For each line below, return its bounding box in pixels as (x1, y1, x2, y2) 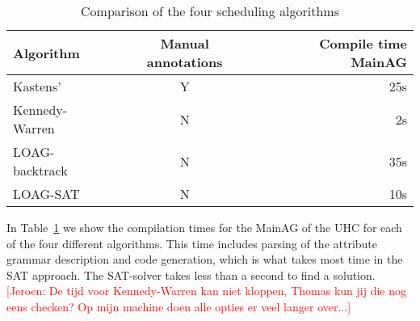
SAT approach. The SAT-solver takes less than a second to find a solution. (6, 266, 376, 283)
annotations (146, 53, 223, 71)
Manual (160, 34, 209, 53)
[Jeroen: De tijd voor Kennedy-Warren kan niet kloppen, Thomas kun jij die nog (6, 282, 406, 299)
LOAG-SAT (13, 184, 80, 203)
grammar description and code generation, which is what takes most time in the (6, 251, 403, 268)
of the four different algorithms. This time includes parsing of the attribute (6, 234, 378, 251)
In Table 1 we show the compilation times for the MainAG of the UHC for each (6, 219, 402, 235)
